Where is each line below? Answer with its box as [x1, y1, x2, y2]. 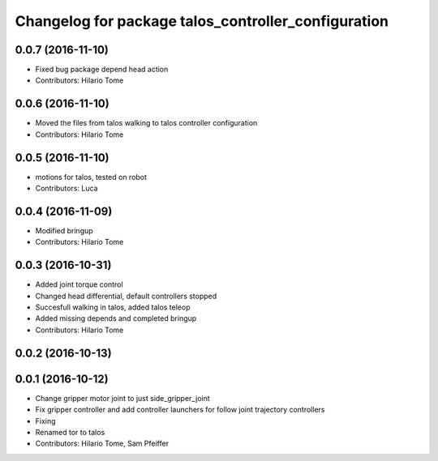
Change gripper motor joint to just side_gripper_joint [35, 393, 210, 403]
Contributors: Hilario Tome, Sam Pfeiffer [35, 438, 170, 449]
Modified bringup [35, 225, 93, 235]
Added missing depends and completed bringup [35, 314, 197, 323]
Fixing [35, 416, 56, 425]
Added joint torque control [35, 280, 123, 289]
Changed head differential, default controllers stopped [35, 291, 217, 301]
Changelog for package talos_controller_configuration [15, 12, 389, 30]
